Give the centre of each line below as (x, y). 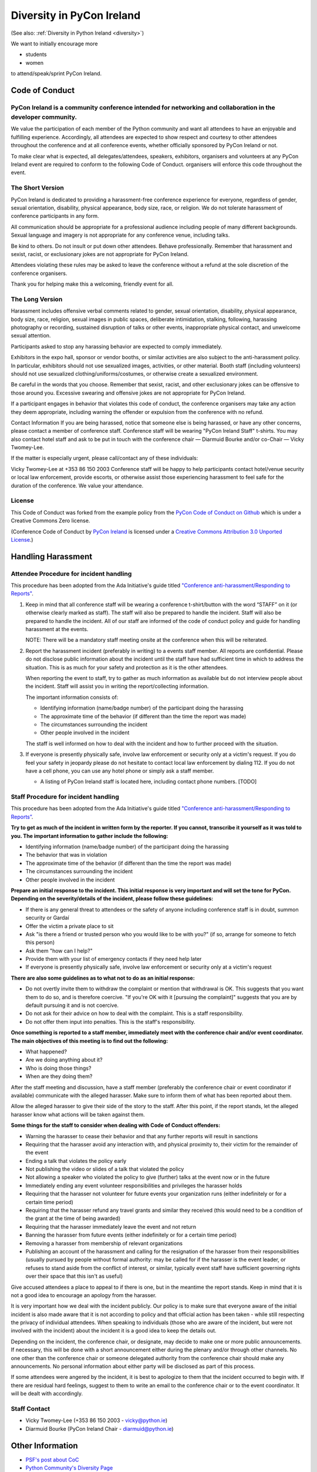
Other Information (45, 1446)
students (36, 54)
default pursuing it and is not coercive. (72, 1005)
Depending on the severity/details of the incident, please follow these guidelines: (112, 899)
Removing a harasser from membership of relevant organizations (104, 1243)
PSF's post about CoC (52, 1460)
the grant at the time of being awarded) (73, 1218)
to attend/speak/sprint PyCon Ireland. (56, 74)
